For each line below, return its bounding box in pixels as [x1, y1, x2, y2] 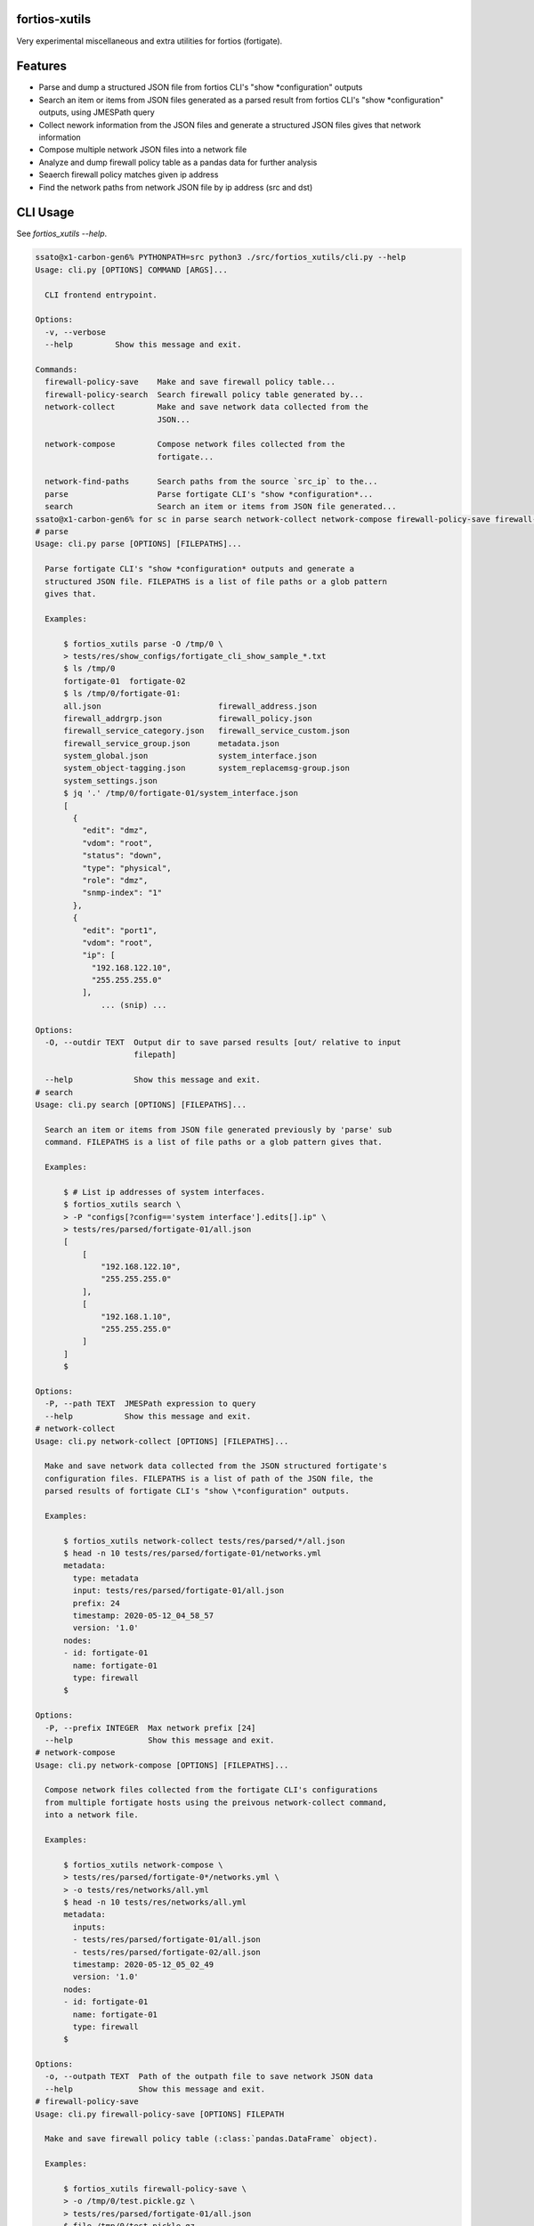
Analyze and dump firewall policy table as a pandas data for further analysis [38, 157, 318, 167]
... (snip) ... [101, 1000, 167, 1010]
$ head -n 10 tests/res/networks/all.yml [63, 1897, 247, 1907]
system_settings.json [63, 776, 158, 785]
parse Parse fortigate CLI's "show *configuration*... [44, 489, 374, 499]
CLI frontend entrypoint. [44, 289, 158, 300]
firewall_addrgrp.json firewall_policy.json [63, 713, 312, 723]
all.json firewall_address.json [63, 701, 318, 711]
